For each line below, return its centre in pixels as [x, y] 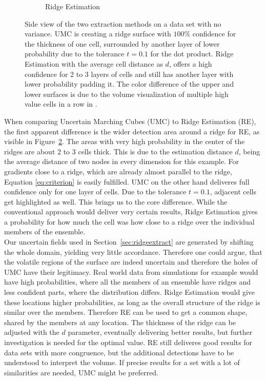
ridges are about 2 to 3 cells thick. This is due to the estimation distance [118, 151]
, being [249, 151]
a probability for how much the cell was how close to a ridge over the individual [129, 221]
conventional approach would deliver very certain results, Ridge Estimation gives [131, 212]
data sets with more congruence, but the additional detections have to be [119, 352]
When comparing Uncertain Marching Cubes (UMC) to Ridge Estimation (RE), [130, 121]
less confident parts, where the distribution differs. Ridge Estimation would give [130, 292]
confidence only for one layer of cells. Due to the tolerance [95, 192]
